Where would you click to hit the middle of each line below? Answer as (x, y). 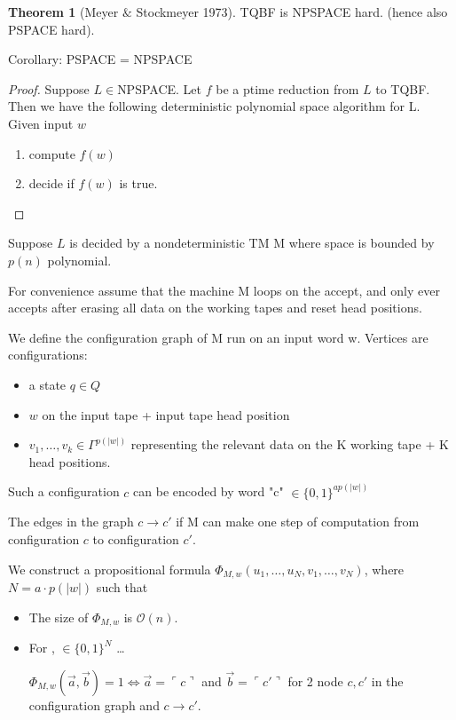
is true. (138, 183)
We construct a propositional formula (110, 569)
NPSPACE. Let (160, 88)
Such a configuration (64, 491)
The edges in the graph (71, 522)
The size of (59, 617)
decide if (51, 183)
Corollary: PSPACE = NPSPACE (100, 59)
